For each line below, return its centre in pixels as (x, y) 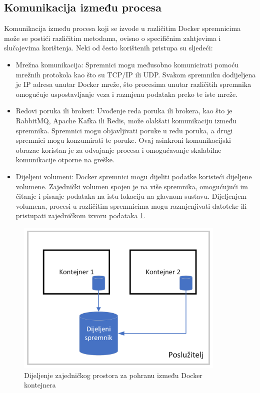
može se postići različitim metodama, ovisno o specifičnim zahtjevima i (112, 38)
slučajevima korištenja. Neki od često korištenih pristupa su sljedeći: (108, 48)
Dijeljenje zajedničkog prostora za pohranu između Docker (113, 375)
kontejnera (40, 385)
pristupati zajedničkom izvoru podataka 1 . (81, 215)
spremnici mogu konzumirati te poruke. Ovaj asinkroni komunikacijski (123, 140)
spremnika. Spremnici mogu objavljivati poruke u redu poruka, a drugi (124, 130)
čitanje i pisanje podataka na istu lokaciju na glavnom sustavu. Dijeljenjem (131, 196)
